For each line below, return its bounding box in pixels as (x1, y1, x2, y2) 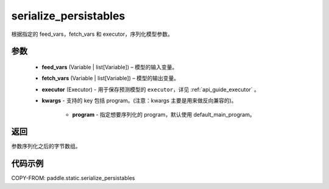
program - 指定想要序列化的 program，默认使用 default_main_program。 (72, 111, 255, 118)
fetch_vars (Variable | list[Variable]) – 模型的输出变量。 (41, 75, 180, 82)
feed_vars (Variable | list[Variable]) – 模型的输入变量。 (41, 63, 178, 70)
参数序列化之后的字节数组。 (11, 143, 81, 150)
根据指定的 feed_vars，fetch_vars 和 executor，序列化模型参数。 (11, 30, 174, 38)
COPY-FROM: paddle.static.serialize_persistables (11, 174, 135, 182)
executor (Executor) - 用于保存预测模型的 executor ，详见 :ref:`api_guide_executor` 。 (41, 86, 260, 93)
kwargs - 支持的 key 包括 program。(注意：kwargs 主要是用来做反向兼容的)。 (41, 97, 237, 105)
